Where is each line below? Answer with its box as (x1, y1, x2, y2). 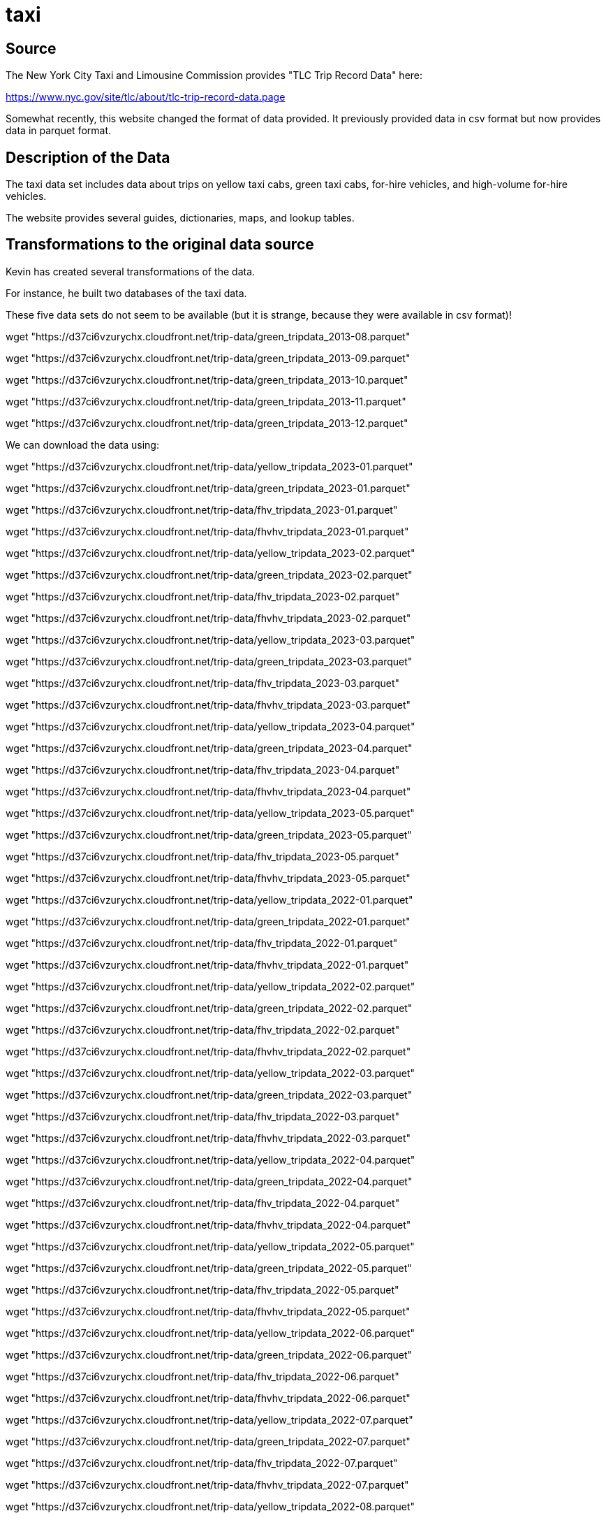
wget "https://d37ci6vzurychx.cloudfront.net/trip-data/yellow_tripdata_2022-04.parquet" (6, 1153, 415, 1166)
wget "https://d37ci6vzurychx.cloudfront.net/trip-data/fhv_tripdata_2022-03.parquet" (6, 1110, 399, 1122)
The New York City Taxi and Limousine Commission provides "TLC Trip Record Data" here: (6, 69, 423, 82)
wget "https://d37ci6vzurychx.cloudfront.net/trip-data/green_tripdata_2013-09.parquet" (6, 352, 411, 364)
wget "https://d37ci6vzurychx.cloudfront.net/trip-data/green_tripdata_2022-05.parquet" (6, 1262, 412, 1274)
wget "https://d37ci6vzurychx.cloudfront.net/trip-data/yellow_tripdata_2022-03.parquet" (6, 1067, 415, 1079)
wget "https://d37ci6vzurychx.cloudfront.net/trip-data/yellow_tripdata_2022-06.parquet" (6, 1327, 415, 1339)
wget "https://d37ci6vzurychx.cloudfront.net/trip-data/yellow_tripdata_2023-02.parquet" (6, 547, 415, 559)
